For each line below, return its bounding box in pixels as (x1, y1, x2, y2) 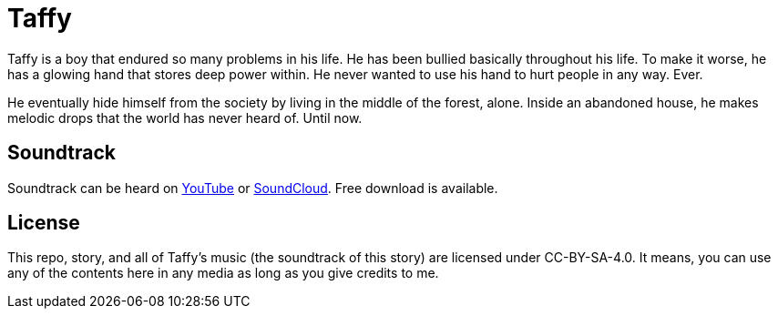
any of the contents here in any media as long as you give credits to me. (7, 265, 439, 281)
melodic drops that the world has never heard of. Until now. (7, 109, 363, 126)
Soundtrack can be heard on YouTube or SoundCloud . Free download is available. (7, 179, 498, 196)
